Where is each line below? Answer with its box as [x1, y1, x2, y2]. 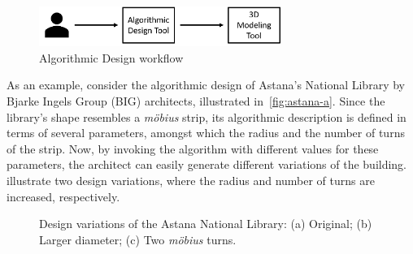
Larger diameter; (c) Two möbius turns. [39, 230, 237, 248]
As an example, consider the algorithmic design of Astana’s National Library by [7, 76, 405, 93]
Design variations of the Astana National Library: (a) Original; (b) [39, 215, 372, 232]
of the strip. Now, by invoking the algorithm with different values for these [7, 140, 379, 157]
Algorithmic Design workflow [39, 49, 184, 66]
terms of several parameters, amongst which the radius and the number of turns [7, 124, 405, 141]
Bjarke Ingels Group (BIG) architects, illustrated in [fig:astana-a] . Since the [7, 93, 385, 109]
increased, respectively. [7, 187, 120, 204]
